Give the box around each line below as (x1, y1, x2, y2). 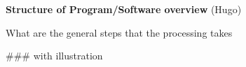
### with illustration (6, 48, 103, 63)
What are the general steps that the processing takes (6, 25, 233, 39)
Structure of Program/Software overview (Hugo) (6, 2, 242, 16)
